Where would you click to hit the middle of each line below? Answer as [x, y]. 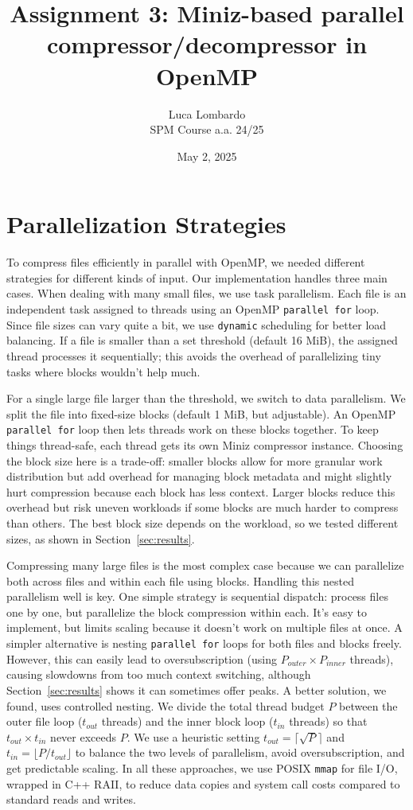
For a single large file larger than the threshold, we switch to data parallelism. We [206, 398]
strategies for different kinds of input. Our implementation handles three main [197, 277]
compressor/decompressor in [207, 44]
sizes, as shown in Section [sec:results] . [101, 538]
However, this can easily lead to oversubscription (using [142, 658]
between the [368, 705]
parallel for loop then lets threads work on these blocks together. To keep [193, 429]
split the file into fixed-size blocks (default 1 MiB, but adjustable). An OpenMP [201, 413]
